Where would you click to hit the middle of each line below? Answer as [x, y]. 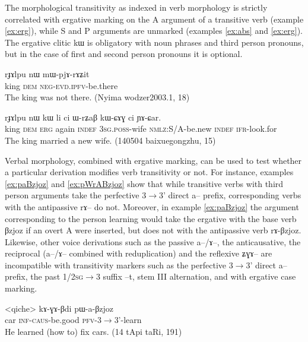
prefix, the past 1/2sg [44, 276]
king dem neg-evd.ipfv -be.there [61, 85]
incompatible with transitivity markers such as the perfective [116, 265]
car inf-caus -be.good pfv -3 [53, 320]
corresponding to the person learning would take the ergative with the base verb [151, 218]
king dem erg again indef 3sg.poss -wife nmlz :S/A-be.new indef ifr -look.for [141, 129]
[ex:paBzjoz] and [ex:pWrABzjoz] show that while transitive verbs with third [144, 183]
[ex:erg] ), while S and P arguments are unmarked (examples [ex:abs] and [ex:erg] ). [154, 31]
